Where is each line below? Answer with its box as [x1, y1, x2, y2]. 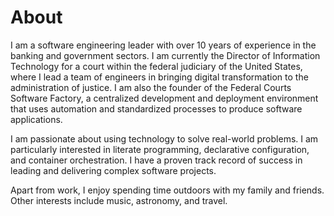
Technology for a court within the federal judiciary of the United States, [10, 60, 303, 72]
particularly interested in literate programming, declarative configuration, [10, 143, 310, 155]
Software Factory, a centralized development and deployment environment [10, 92, 319, 104]
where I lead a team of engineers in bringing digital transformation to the [10, 71, 309, 83]
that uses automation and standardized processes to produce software [10, 102, 303, 115]
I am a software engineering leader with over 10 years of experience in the [10, 39, 317, 51]
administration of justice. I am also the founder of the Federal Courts [10, 81, 292, 93]
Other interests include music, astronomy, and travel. [10, 194, 228, 206]
